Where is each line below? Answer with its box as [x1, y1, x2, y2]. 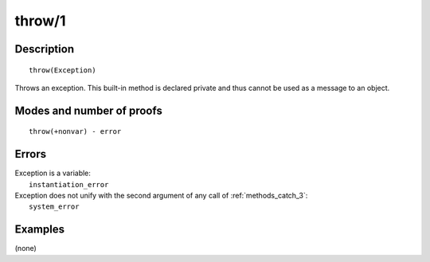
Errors [14, 147, 47, 161]
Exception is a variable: [14, 168, 92, 178]
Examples [14, 223, 65, 237]
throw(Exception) [29, 65, 96, 75]
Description [14, 42, 75, 56]
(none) [14, 244, 37, 253]
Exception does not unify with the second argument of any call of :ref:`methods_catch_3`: [14, 191, 308, 201]
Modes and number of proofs [14, 104, 162, 117]
